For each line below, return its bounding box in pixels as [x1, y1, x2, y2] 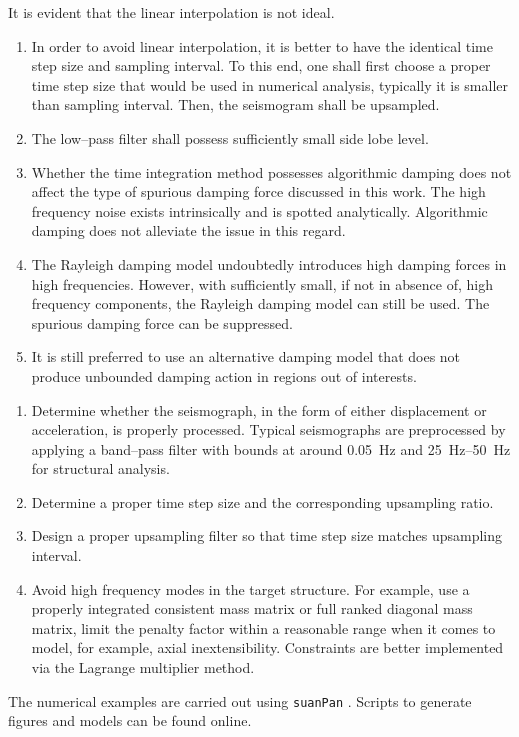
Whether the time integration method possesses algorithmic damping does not [31, 161, 512, 182]
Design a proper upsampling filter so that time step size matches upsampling [31, 525, 503, 546]
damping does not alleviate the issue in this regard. [31, 220, 346, 241]
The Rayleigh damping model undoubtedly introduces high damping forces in [31, 253, 507, 274]
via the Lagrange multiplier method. [31, 657, 255, 678]
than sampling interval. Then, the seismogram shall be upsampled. [31, 94, 440, 115]
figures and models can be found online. [8, 710, 252, 731]
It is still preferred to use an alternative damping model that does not [31, 346, 461, 367]
